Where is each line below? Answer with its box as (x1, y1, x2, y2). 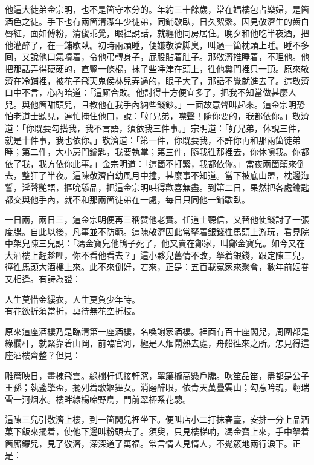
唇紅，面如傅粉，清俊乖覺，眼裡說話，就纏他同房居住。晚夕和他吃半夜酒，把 (5, 27, 309, 39)
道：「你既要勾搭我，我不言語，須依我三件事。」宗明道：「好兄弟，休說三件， (5, 121, 305, 134)
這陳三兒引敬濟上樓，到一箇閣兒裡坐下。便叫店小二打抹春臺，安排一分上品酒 (5, 413, 309, 426)
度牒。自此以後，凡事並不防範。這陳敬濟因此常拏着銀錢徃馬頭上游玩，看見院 (5, 225, 309, 237)
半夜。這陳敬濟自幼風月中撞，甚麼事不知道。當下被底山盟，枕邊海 (46, 169, 309, 182)
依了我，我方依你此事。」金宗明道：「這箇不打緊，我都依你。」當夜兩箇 (5, 157, 280, 170)
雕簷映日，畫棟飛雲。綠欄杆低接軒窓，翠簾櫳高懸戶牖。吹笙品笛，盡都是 (5, 369, 292, 381)
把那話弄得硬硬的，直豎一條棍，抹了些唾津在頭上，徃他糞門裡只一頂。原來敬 (5, 62, 309, 74)
